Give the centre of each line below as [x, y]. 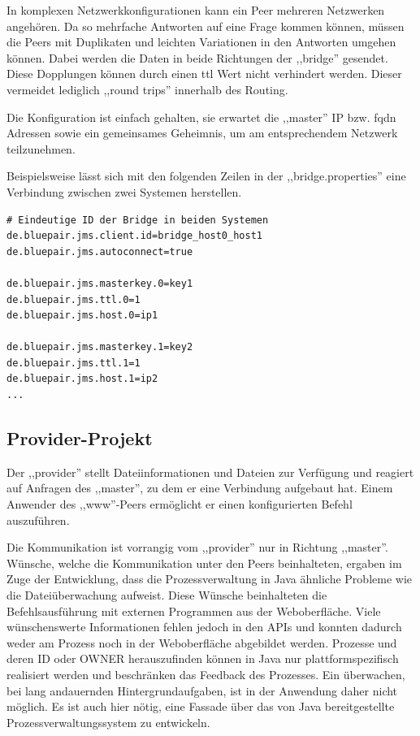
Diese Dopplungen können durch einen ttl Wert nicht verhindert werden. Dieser [204, 74]
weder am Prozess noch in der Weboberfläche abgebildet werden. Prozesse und [202, 642]
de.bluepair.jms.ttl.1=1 [74, 363]
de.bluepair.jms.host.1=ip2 [82, 379]
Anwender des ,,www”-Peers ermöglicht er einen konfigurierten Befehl [180, 504]
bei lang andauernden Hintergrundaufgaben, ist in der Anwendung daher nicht [202, 690]
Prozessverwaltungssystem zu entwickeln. [108, 722]
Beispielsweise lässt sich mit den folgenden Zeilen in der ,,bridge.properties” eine [206, 176]
